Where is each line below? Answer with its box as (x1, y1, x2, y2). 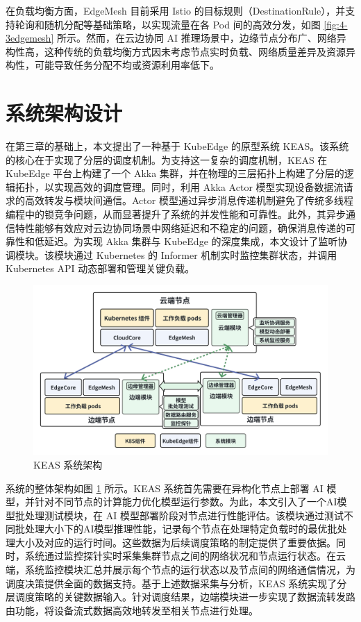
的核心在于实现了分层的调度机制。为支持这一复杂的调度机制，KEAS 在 (6, 152, 328, 167)
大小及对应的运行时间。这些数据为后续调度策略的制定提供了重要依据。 (15, 535, 336, 549)
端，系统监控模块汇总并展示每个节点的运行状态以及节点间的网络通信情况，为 (6, 562, 355, 577)
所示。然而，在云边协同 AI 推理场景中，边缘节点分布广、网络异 (56, 31, 346, 45)
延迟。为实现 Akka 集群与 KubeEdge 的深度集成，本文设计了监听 (44, 234, 338, 249)
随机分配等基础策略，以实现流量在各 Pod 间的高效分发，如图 (44, 17, 321, 31)
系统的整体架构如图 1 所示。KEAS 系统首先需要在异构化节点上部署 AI (6, 480, 324, 495)
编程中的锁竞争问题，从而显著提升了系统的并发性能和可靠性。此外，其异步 (6, 207, 346, 221)
